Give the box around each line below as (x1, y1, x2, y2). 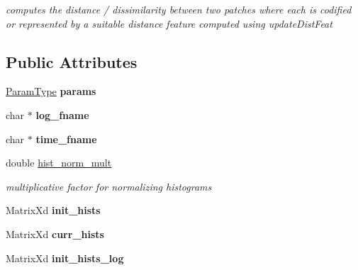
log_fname (35, 107, 89, 122)
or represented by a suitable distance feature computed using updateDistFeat (6, 16, 332, 30)
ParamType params (6, 84, 96, 99)
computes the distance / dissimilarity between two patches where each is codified (6, 2, 352, 16)
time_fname (35, 131, 97, 146)
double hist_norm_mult (6, 155, 112, 170)
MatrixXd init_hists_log (6, 250, 124, 265)
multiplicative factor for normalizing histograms (6, 179, 212, 193)
